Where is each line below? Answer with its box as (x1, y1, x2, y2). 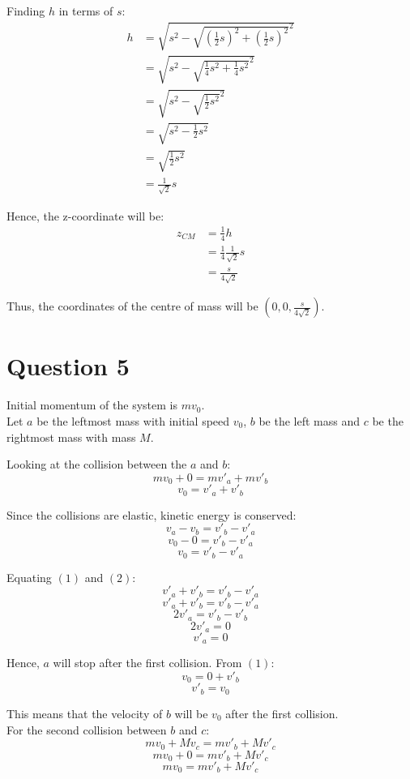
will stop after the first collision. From (53, 654, 242, 671)
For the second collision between (6, 721, 167, 738)
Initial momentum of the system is (6, 396, 177, 413)
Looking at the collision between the (6, 456, 187, 473)
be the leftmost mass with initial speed (36, 412, 230, 429)
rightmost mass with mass (6, 428, 136, 445)
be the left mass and (258, 412, 361, 429)
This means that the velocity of (6, 704, 163, 721)
